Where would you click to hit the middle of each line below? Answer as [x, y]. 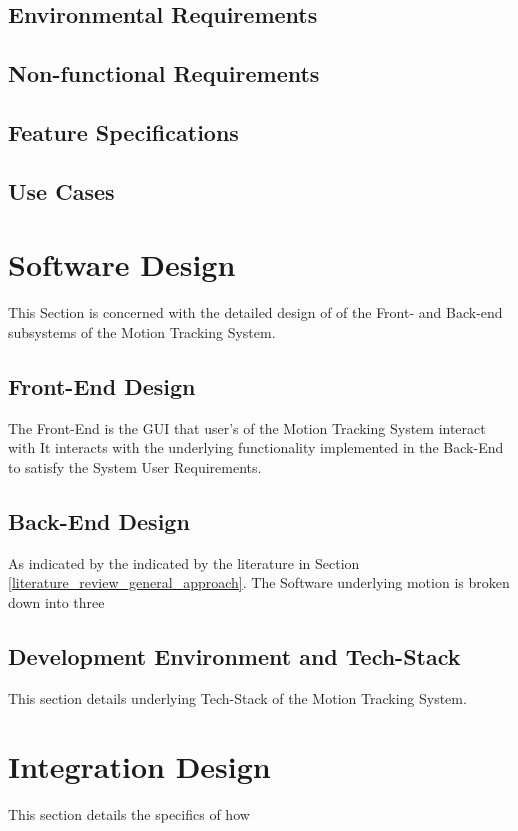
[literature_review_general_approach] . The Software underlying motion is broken [259, 582]
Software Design [122, 264]
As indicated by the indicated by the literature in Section [184, 562]
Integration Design [139, 766]
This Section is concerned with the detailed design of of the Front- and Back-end [255, 312]
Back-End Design [99, 520]
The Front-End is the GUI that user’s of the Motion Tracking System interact [247, 427]
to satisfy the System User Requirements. [135, 466]
